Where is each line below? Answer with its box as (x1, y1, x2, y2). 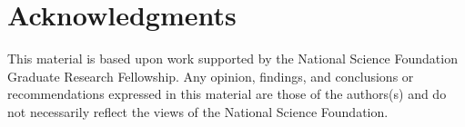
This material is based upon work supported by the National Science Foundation (7, 49, 458, 68)
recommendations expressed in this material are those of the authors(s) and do (7, 84, 447, 103)
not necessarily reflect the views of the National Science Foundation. (7, 102, 389, 121)
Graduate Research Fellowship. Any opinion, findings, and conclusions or (7, 66, 414, 85)
